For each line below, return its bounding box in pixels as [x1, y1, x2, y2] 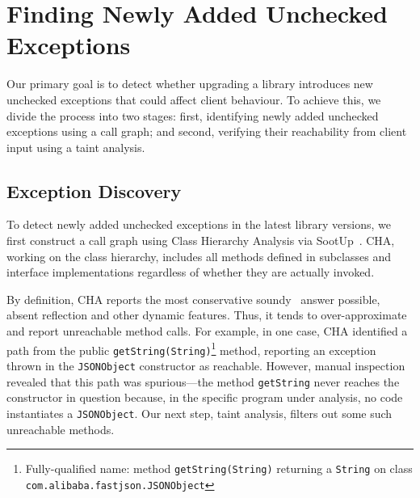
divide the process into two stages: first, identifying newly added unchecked [6, 107, 379, 124]
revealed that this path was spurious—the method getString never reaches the [6, 373, 400, 390]
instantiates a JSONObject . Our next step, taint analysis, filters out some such [6, 404, 393, 421]
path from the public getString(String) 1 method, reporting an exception [6, 339, 376, 358]
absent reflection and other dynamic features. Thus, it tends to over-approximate [6, 306, 407, 323]
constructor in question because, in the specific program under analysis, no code [6, 389, 403, 406]
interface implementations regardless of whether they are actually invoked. [6, 264, 375, 281]
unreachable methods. [6, 420, 115, 437]
